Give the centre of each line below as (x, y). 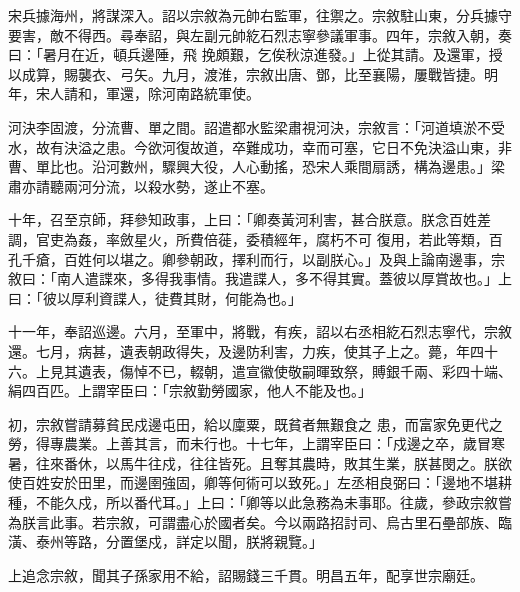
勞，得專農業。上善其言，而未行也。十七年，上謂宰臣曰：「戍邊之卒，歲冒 (249, 443)
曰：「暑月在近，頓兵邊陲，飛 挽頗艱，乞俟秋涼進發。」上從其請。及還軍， (248, 54)
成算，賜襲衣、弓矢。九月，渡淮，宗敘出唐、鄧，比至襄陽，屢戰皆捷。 (252, 73)
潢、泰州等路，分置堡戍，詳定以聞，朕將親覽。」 (165, 541)
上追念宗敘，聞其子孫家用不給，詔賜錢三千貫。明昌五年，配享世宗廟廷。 (246, 574)
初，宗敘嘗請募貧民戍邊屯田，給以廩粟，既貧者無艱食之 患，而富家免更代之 (255, 423)
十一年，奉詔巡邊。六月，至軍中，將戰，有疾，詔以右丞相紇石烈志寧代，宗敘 (260, 331)
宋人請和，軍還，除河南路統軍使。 (147, 93)
